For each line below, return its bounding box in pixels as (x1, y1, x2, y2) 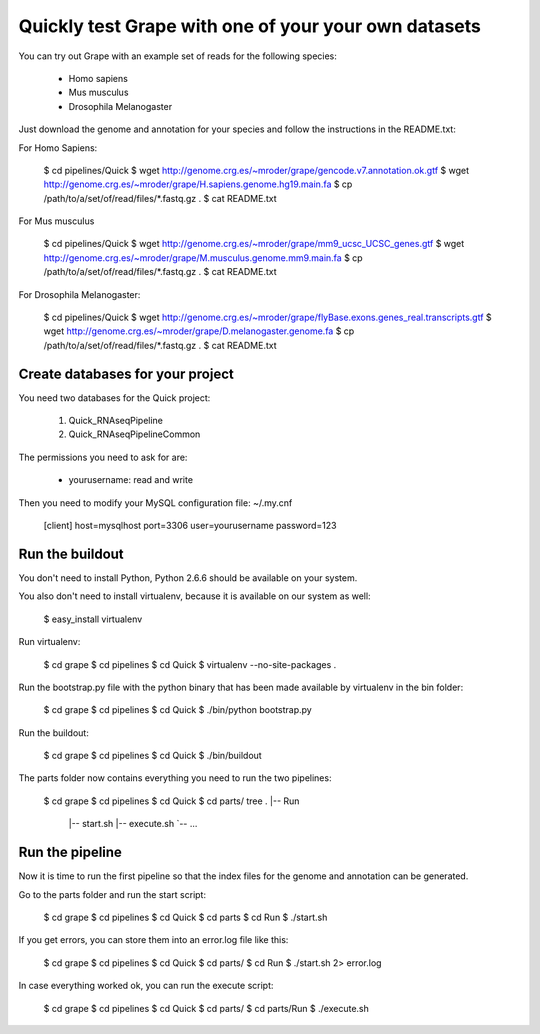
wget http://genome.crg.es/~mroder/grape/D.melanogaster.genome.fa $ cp (43, 325, 355, 337)
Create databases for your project (18, 365, 234, 382)
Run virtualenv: (18, 636, 81, 648)
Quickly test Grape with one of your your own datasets (18, 15, 482, 37)
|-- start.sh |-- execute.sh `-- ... (68, 818, 198, 830)
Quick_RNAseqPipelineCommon (68, 428, 201, 440)
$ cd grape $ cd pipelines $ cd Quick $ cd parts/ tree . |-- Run (43, 795, 300, 807)
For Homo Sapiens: (18, 141, 98, 154)
